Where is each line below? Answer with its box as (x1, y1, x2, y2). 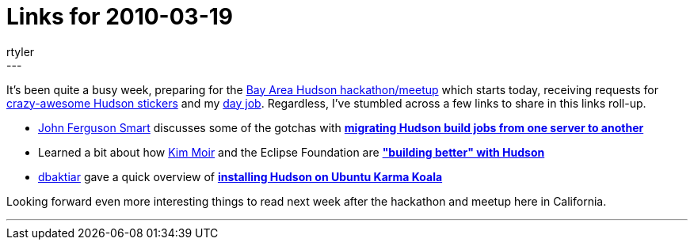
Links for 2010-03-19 (6, 3, 234, 30)
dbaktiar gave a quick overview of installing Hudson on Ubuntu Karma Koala (38, 169, 443, 184)
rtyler (6, 44, 35, 59)
